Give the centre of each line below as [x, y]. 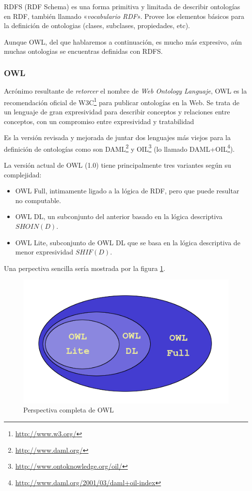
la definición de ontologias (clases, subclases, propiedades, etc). [97, 25]
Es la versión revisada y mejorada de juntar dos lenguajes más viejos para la [117, 137]
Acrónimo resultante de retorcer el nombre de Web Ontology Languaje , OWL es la [126, 91]
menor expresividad [44, 252]
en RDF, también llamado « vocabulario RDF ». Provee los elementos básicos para [124, 16]
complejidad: [23, 174]
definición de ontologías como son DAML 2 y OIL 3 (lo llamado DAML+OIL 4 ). [119, 148]
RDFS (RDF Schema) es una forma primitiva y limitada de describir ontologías [122, 6]
